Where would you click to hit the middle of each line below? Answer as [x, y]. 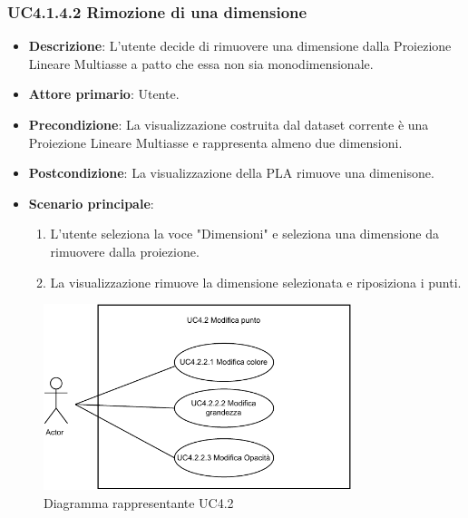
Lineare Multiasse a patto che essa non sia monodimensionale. [201, 63]
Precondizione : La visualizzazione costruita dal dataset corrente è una [229, 124]
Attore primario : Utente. [104, 94]
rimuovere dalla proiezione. [125, 251]
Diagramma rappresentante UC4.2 [139, 502]
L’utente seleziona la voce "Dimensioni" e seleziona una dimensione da [244, 234]
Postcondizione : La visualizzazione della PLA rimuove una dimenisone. [231, 173]
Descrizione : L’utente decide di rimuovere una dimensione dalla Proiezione [240, 46]
